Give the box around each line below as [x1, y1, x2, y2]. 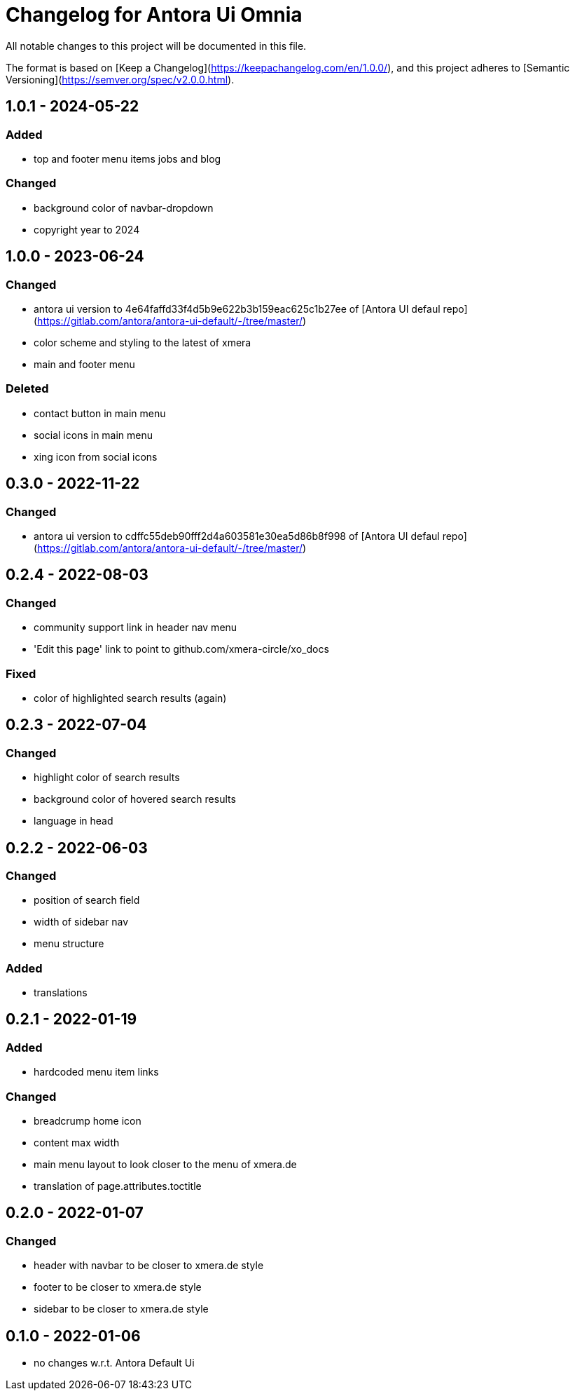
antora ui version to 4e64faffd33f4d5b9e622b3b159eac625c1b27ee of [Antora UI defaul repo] [34, 302, 468, 315]
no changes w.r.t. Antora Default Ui [34, 1357, 195, 1369]
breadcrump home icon [34, 1115, 141, 1127]
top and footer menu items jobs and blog [34, 152, 221, 165]
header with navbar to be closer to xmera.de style [34, 1259, 264, 1272]
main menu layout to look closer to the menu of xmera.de [34, 1158, 297, 1171]
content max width [34, 1137, 120, 1149]
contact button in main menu [34, 407, 166, 419]
